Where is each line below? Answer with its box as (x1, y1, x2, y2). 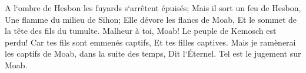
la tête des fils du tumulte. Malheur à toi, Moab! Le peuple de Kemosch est (5, 25, 277, 37)
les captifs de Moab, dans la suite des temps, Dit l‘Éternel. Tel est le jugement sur (5, 47, 301, 60)
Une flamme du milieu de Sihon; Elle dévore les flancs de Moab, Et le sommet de (5, 13, 297, 25)
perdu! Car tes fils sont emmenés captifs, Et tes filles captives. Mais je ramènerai (5, 36, 296, 48)
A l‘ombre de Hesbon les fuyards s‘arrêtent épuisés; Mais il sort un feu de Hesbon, (5, 2, 301, 13)
